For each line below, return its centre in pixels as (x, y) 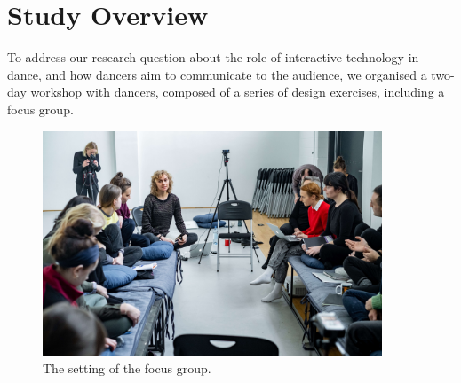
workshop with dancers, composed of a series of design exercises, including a (238, 92)
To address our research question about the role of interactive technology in (213, 57)
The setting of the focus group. (127, 368)
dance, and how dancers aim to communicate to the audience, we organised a (217, 74)
